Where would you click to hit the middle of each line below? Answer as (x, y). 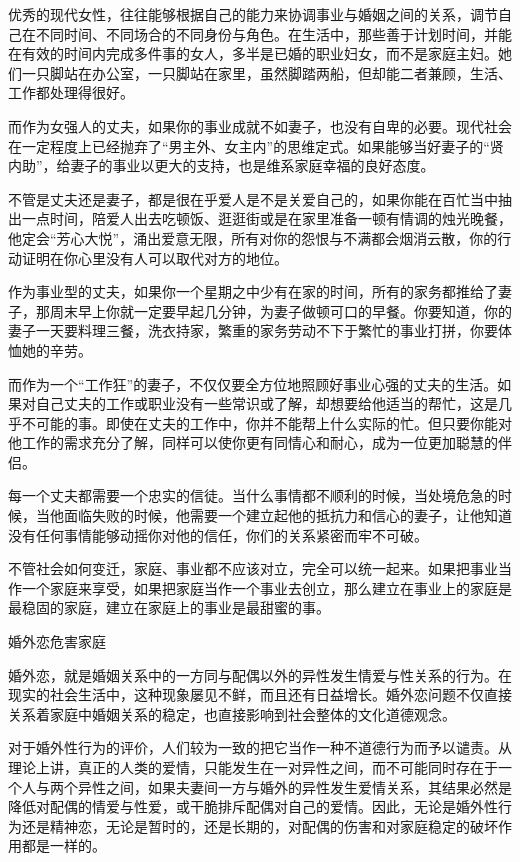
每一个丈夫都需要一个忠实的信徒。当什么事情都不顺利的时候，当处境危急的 (253, 495)
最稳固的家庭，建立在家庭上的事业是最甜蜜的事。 (169, 607)
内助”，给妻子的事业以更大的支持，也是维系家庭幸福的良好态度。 (221, 165)
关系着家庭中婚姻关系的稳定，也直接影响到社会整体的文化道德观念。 (232, 713)
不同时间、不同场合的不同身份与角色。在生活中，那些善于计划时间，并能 (273, 33)
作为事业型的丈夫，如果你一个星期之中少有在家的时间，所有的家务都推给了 (253, 291)
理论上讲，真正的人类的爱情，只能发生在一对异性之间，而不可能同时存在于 (253, 767)
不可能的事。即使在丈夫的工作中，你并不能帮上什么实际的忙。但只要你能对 (266, 422)
